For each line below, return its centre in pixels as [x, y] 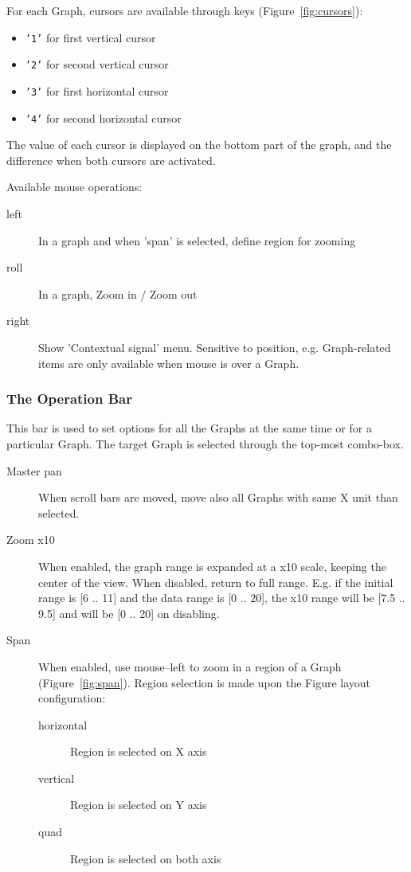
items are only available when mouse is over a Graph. [169, 363]
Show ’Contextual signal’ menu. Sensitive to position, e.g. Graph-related [215, 347]
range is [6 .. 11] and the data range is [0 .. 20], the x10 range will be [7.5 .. [222, 598]
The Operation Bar [69, 399]
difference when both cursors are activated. [111, 160]
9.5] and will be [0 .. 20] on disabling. [129, 613]
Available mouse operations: [74, 187]
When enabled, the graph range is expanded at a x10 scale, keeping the [212, 566]
